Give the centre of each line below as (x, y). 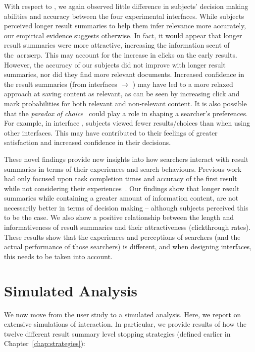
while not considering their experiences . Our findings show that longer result (122, 188)
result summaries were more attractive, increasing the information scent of (117, 45)
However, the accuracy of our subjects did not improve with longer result (115, 64)
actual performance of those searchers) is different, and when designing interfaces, (128, 246)
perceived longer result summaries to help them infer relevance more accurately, (125, 26)
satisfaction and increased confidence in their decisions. (87, 142)
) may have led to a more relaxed (183, 84)
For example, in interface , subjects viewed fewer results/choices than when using (127, 123)
